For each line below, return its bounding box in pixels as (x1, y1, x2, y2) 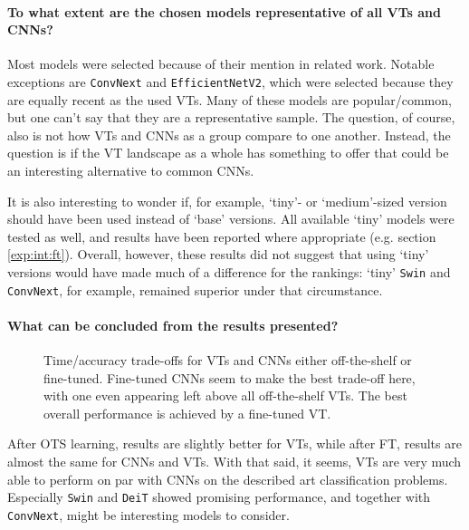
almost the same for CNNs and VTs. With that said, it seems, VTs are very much (7, 452, 462, 471)
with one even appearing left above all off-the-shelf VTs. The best (43, 386, 407, 405)
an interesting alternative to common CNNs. (7, 161, 254, 180)
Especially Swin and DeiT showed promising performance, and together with (7, 487, 431, 506)
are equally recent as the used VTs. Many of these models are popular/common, (7, 90, 452, 109)
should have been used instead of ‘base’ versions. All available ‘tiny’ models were (7, 209, 455, 228)
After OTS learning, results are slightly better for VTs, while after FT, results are (7, 434, 462, 453)
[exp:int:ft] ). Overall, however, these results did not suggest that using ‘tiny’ (7, 245, 429, 264)
